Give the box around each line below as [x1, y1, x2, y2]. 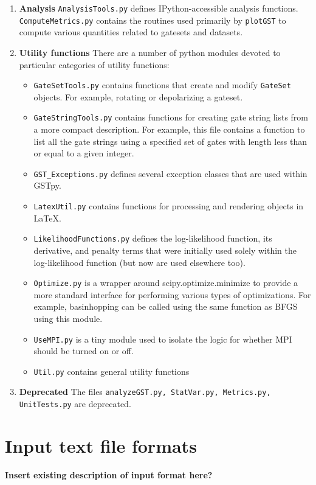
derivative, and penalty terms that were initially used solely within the [33, 243, 297, 256]
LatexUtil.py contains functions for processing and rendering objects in [33, 200, 304, 212]
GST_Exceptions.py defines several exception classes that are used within [33, 167, 307, 180]
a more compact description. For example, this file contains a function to [33, 123, 305, 135]
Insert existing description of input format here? [5, 468, 213, 481]
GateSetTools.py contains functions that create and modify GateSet [33, 79, 291, 91]
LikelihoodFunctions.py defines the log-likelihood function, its [33, 232, 272, 245]
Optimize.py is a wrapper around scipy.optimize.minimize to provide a [33, 276, 298, 289]
